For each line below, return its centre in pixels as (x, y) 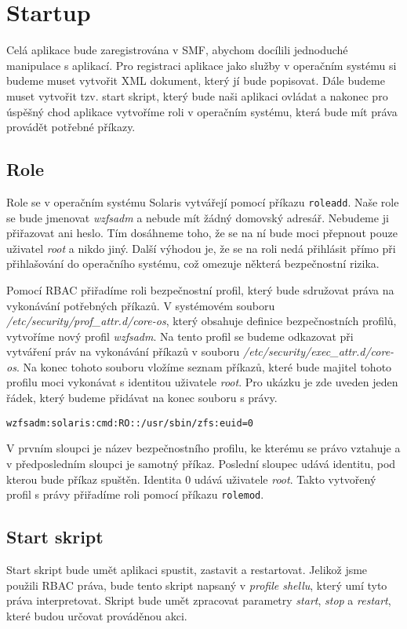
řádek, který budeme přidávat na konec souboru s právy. (142, 398)
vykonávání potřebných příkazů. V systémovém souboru (141, 305)
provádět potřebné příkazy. (71, 127)
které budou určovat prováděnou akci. (97, 615)
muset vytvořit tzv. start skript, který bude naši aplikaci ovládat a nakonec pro (197, 95)
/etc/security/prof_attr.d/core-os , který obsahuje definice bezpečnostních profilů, (202, 321)
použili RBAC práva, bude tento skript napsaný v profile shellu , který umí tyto (197, 585)
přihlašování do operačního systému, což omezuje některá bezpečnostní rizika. (193, 263)
